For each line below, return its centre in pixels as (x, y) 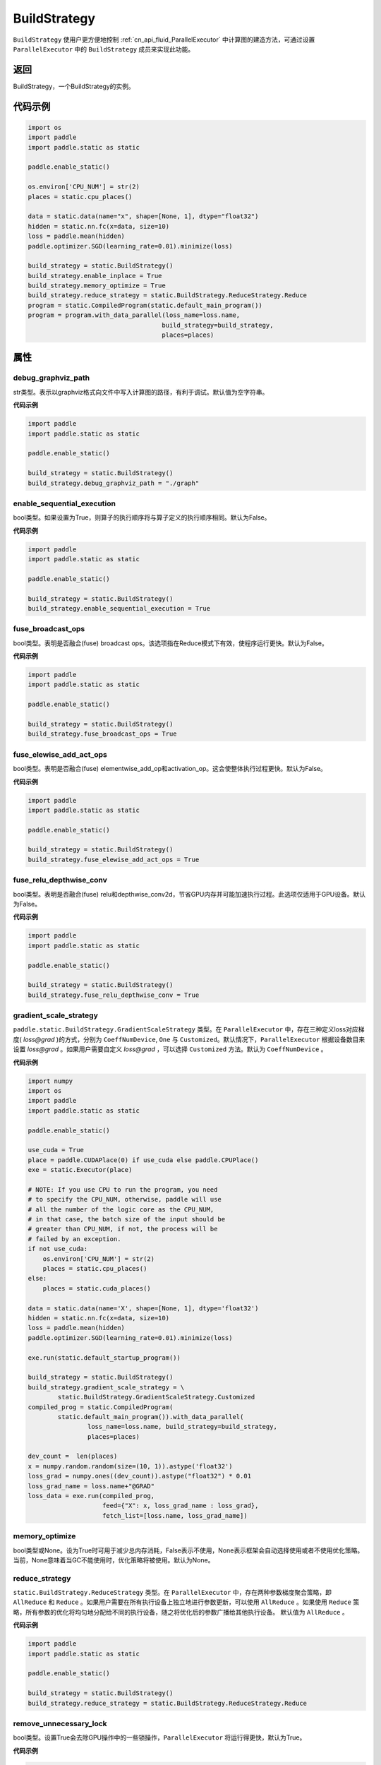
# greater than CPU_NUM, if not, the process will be (123, 1229)
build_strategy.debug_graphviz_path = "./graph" (114, 483)
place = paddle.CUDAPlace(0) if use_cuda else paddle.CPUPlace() (143, 1160)
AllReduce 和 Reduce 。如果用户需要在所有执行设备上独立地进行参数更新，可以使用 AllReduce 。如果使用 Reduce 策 (186, 1602)
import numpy (50, 1081)
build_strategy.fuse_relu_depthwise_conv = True (114, 995)
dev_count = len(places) (73, 1456)
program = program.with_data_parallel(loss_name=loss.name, (134, 315)
